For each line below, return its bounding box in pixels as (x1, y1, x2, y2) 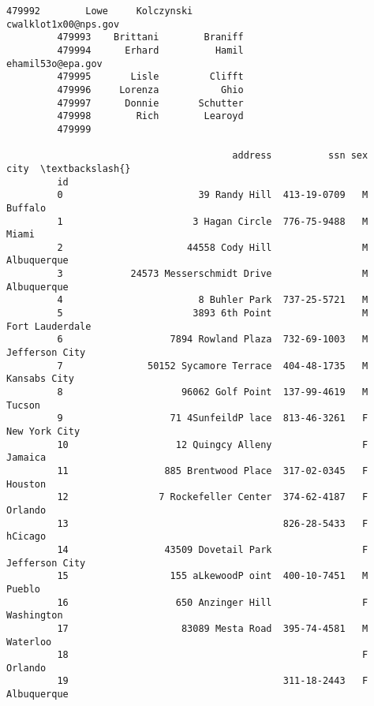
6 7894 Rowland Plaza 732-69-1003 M (57, 334, 368, 346)
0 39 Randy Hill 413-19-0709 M (57, 189, 368, 201)
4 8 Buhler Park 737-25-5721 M (57, 294, 368, 306)
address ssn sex (232, 150, 368, 162)
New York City (6, 426, 80, 437)
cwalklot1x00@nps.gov (6, 18, 120, 30)
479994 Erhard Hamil (57, 44, 244, 56)
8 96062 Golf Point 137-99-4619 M (57, 387, 368, 398)
